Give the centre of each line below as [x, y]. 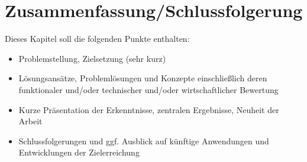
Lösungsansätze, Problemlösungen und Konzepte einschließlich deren [143, 78]
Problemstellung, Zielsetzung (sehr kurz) [92, 58]
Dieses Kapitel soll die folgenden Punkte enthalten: [97, 39]
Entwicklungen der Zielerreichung [79, 152]
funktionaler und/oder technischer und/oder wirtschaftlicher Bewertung [148, 89]
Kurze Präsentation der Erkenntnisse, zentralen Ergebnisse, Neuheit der [149, 109]
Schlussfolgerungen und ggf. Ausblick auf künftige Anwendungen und [144, 140]
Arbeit [30, 121]
